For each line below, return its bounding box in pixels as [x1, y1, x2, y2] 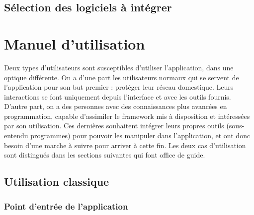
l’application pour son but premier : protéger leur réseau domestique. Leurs [4, 82, 234, 92]
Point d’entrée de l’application [4, 200, 128, 212]
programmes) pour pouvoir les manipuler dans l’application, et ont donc [30, 130, 251, 141]
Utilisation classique [4, 174, 109, 189]
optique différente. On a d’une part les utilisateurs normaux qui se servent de [4, 72, 239, 82]
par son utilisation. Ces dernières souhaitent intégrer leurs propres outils [4, 120, 224, 131]
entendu [4, 130, 28, 141]
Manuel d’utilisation [4, 33, 145, 54]
